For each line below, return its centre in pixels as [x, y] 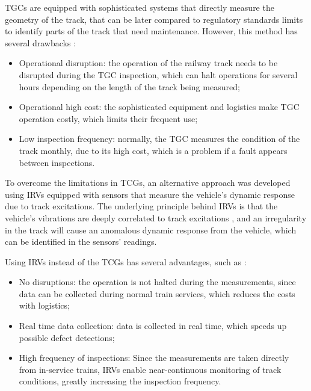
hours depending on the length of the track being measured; [129, 86]
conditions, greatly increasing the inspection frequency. [120, 381]
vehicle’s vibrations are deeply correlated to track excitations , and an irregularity [156, 217]
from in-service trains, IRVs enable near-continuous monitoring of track [150, 369]
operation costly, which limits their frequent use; [108, 118]
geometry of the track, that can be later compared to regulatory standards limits [154, 19]
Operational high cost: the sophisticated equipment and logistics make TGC [159, 107]
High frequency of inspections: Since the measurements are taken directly [154, 358]
